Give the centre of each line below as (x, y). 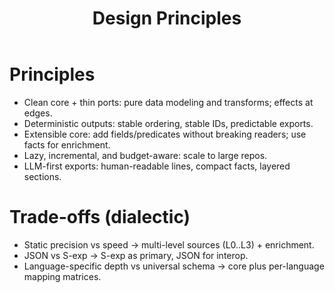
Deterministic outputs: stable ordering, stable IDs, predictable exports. (168, 123)
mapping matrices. (62, 276)
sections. (42, 176)
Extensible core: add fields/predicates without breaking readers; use (165, 134)
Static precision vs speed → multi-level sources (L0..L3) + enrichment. (169, 244)
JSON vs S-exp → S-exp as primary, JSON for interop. (136, 255)
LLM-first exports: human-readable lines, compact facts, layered (157, 166)
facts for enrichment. (67, 144)
